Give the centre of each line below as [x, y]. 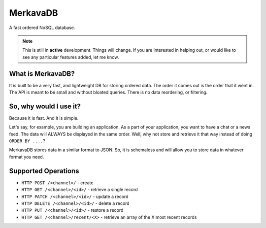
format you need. [27, 157]
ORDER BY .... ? [27, 141]
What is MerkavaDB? [42, 74]
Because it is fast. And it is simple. [44, 118]
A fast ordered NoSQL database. [42, 28]
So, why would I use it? [45, 106]
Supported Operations [44, 171]
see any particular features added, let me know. [71, 57]
